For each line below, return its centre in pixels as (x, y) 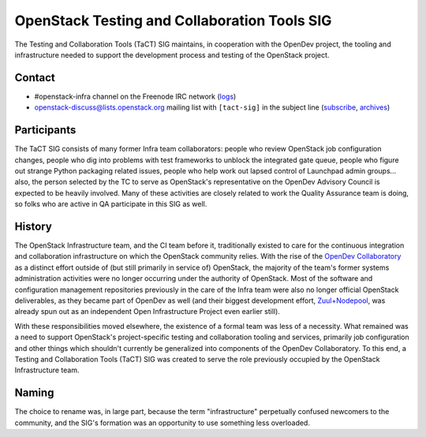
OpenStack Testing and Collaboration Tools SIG (173, 21)
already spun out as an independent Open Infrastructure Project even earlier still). (147, 312)
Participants (45, 130)
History (34, 226)
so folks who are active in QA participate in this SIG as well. (111, 204)
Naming (34, 393)
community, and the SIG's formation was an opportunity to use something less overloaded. (163, 423)
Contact (35, 78)
